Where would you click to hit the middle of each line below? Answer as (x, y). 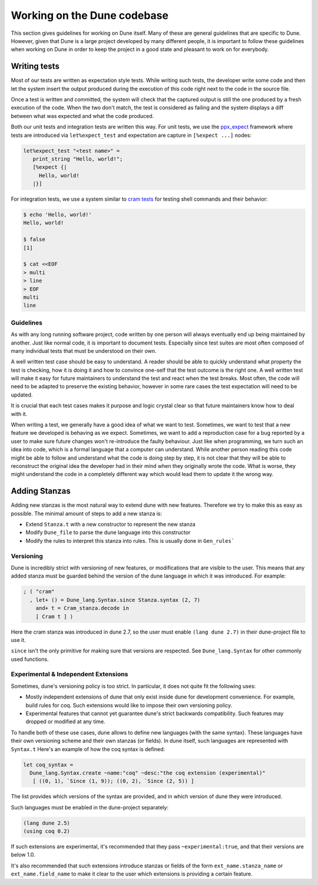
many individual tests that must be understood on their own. (84, 350)
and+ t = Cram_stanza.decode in (82, 608)
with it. (19, 414)
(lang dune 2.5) (47, 823)
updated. (22, 395)
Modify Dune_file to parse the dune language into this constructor (108, 532)
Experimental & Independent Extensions (69, 674)
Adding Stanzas (41, 491)
